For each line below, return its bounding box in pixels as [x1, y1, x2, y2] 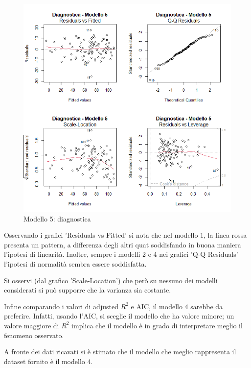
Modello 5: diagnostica [23, 213, 91, 223]
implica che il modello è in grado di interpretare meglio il [71, 320, 243, 330]
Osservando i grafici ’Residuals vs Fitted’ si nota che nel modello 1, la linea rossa [4, 230, 247, 240]
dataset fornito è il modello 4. [4, 356, 93, 366]
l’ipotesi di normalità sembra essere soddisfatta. [4, 258, 147, 269]
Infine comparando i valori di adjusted [4, 301, 118, 311]
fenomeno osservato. [4, 330, 64, 340]
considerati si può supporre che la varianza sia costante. [4, 285, 171, 295]
